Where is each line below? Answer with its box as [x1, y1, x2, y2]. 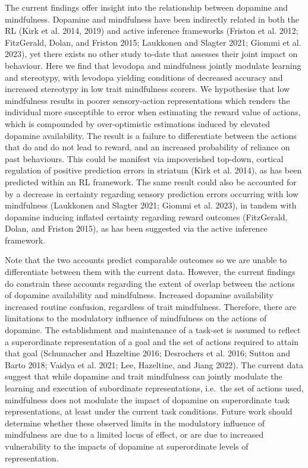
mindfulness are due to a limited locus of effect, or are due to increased [5, 428, 264, 441]
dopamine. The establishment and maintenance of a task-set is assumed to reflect [5, 324, 301, 336]
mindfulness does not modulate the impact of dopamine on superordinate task [5, 393, 290, 406]
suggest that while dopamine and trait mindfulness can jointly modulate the [5, 370, 282, 382]
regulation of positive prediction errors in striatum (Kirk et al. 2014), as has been [5, 164, 302, 176]
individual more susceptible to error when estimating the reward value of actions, [5, 106, 301, 118]
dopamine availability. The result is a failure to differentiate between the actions [5, 129, 297, 141]
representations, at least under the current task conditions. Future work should [5, 405, 293, 418]
